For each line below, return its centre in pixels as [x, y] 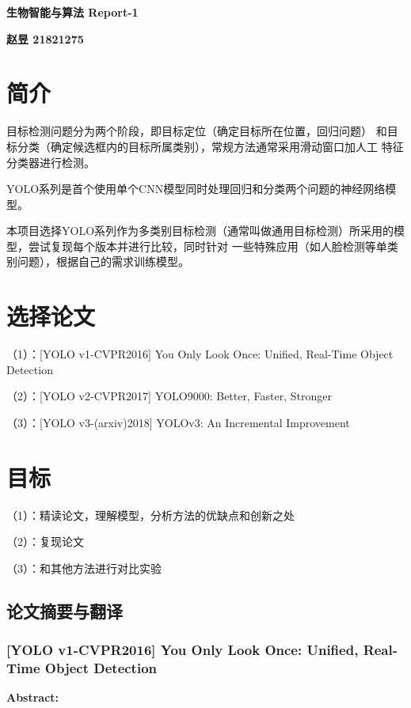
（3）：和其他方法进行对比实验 [84, 568]
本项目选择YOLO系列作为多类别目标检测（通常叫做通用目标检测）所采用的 [200, 231]
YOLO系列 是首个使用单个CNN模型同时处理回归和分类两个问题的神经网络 [196, 189]
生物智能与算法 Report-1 [72, 12]
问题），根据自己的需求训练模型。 [103, 261]
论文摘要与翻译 [65, 610]
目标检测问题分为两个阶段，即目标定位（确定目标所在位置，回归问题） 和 [197, 131]
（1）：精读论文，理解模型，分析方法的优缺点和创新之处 [150, 515]
